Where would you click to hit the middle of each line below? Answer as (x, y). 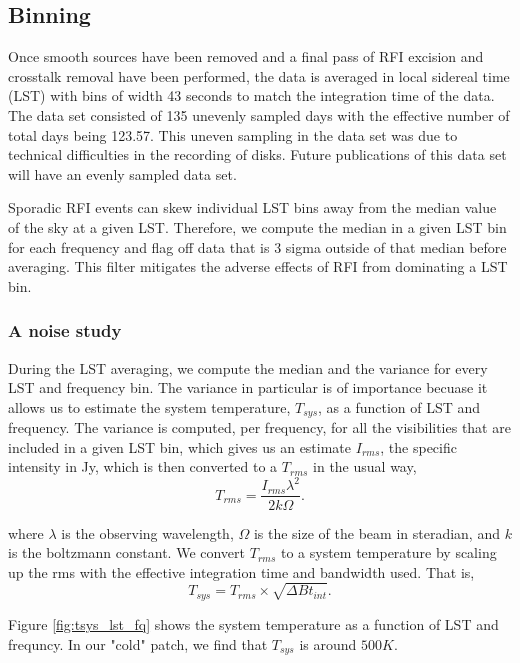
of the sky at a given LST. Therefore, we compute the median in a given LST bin (257, 226)
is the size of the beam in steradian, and (376, 532)
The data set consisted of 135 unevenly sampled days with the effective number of (259, 114)
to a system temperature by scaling (388, 552)
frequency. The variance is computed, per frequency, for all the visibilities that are (259, 427)
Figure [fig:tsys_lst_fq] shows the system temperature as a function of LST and (253, 623)
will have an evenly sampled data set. (122, 173)
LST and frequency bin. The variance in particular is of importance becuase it (248, 387)
